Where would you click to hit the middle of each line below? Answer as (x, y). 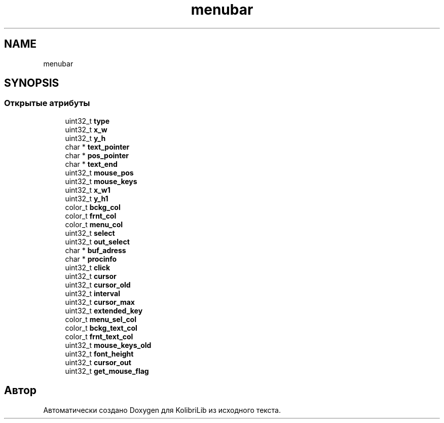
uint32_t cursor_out (98, 362)
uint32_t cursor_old (98, 285)
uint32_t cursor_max (100, 302)
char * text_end (91, 164)
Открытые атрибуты (47, 103)
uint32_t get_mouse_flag (107, 371)
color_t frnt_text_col (99, 336)
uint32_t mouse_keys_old (108, 345)
